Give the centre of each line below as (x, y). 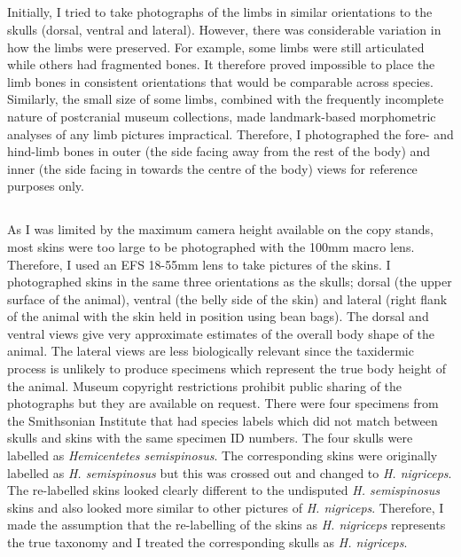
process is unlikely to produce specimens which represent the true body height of (227, 369)
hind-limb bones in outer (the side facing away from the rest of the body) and (219, 151)
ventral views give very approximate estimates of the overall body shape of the (221, 333)
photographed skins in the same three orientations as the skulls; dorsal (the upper (230, 282)
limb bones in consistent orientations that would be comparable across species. (220, 81)
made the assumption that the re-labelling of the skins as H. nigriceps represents (227, 525)
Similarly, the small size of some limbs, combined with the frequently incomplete (226, 99)
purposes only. (46, 186)
